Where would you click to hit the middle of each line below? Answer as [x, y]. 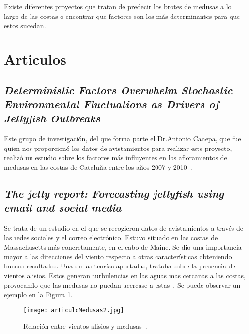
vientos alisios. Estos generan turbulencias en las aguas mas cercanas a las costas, [125, 276]
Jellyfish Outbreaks [52, 118]
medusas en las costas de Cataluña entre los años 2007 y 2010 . [98, 167]
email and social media [63, 208]
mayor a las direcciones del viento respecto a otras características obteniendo [118, 256]
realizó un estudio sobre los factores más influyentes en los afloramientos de [116, 158]
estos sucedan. [25, 25]
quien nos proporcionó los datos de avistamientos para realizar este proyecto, [118, 148]
